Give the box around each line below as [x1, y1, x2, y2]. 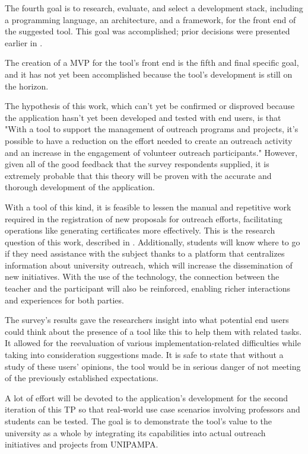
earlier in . [5, 36, 43, 49]
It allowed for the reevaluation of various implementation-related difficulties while [5, 337, 301, 349]
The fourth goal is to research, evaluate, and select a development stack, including [5, 2, 303, 14]
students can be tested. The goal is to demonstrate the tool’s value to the [5, 415, 272, 427]
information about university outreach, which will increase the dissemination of [5, 258, 293, 271]
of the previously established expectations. [5, 372, 158, 384]
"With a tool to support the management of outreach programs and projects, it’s [5, 123, 299, 135]
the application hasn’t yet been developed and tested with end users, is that [5, 111, 281, 123]
